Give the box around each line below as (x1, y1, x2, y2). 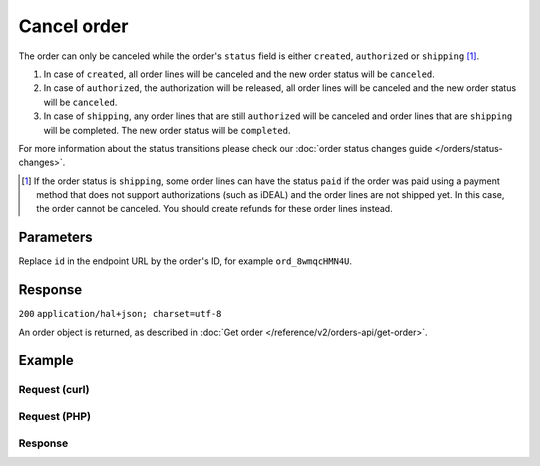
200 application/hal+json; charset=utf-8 (18, 308, 222, 320)
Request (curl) (18, 383, 90, 397)
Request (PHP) (18, 410, 92, 423)
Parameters (18, 229, 93, 246)
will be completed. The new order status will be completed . (43, 124, 291, 136)
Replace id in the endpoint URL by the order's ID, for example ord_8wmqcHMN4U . (18, 255, 353, 267)
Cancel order (18, 15, 129, 37)
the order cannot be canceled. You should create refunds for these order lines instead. (36, 203, 394, 215)
